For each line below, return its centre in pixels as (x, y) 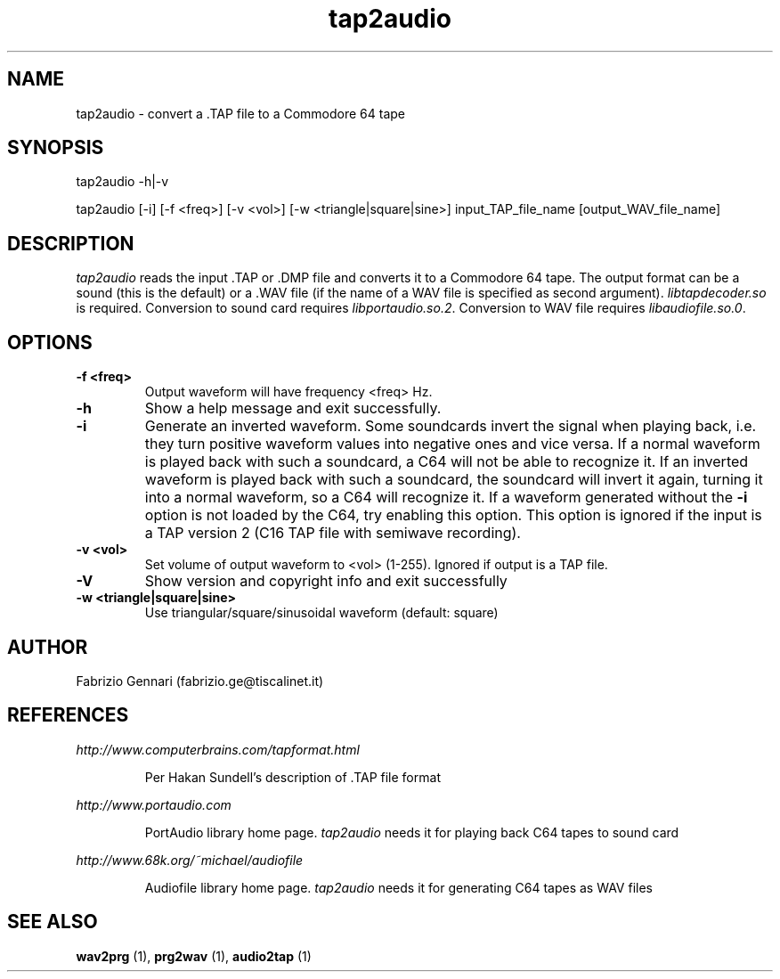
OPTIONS (50, 342)
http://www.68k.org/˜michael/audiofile (190, 860)
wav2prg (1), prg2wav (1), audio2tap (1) (194, 956)
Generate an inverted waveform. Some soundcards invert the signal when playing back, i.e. (451, 426)
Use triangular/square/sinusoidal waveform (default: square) (321, 613)
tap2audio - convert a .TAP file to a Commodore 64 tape (240, 113)
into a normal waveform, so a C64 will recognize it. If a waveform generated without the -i (446, 498)
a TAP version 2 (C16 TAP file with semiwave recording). (333, 533)
